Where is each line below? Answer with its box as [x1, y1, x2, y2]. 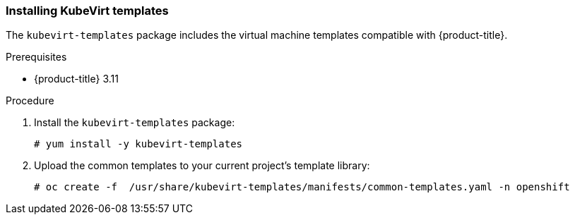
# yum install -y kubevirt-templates [34, 138, 243, 150]
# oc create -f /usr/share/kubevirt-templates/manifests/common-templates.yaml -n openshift [34, 181, 570, 193]
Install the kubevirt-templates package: [34, 116, 235, 129]
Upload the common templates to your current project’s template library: [34, 159, 370, 172]
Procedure [6, 94, 54, 107]
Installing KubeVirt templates [6, 4, 169, 18]
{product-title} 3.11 [34, 73, 119, 85]
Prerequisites [6, 51, 67, 63]
